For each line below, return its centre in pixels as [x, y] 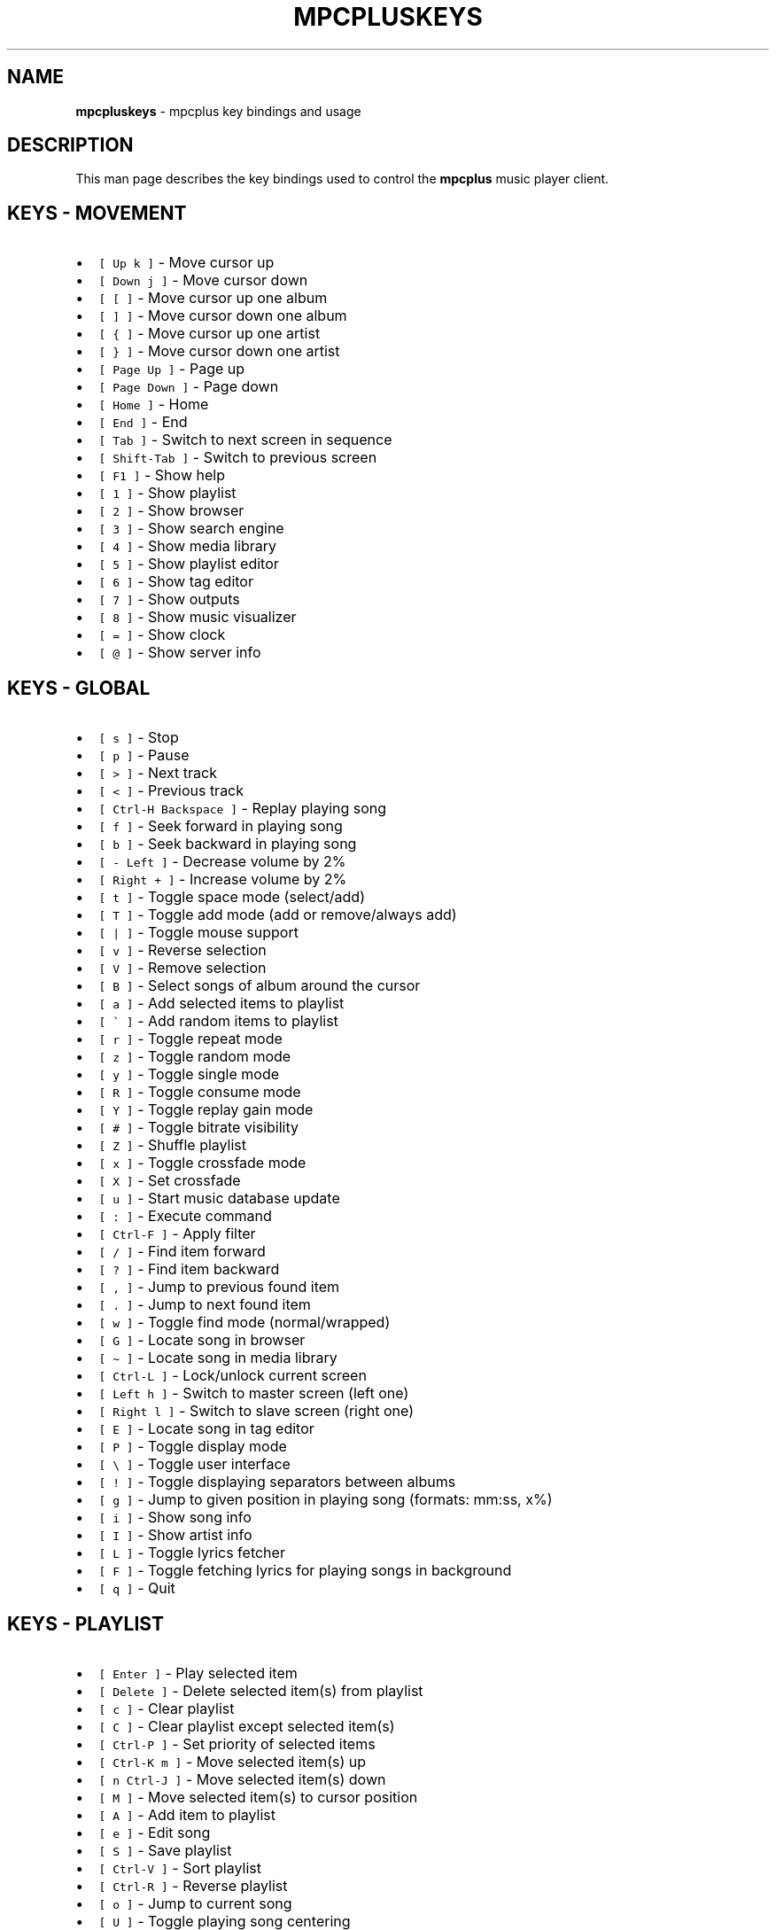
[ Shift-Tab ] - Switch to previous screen [238, 458]
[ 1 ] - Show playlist [167, 493]
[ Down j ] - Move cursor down [203, 280]
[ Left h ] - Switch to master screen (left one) [254, 1393]
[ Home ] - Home [154, 405]
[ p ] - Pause [144, 755]
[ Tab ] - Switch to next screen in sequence [245, 440]
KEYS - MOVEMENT [97, 213]
